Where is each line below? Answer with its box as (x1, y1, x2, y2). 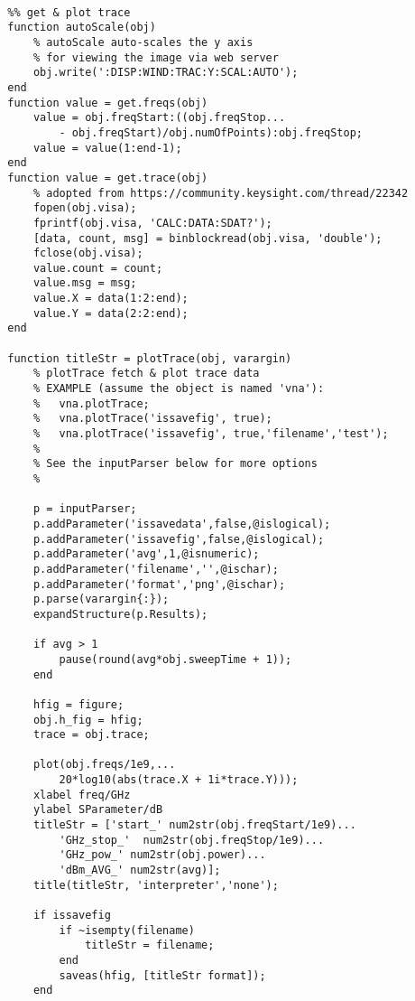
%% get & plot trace (7, 5, 131, 19)
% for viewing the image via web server (32, 51, 279, 64)
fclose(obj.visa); (32, 247, 143, 260)
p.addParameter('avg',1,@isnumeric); (32, 547, 260, 561)
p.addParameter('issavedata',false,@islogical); (32, 517, 331, 530)
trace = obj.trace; (32, 728, 150, 742)
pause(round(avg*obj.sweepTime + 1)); (59, 652, 292, 666)
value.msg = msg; (32, 276, 137, 290)
